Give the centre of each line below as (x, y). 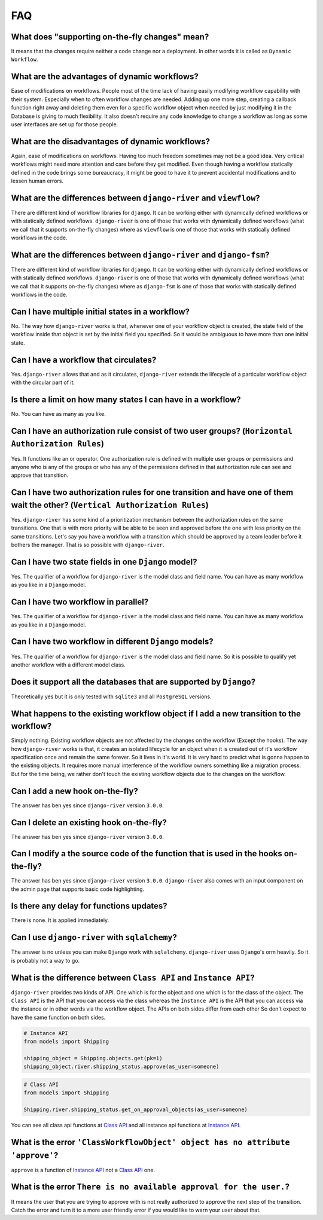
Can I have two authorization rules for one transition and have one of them (152, 493)
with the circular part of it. (43, 382)
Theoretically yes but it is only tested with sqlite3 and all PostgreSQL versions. (111, 696)
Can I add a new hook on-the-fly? (75, 791)
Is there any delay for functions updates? (89, 906)
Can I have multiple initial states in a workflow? (100, 311)
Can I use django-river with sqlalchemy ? (94, 937)
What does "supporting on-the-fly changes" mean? (110, 37)
